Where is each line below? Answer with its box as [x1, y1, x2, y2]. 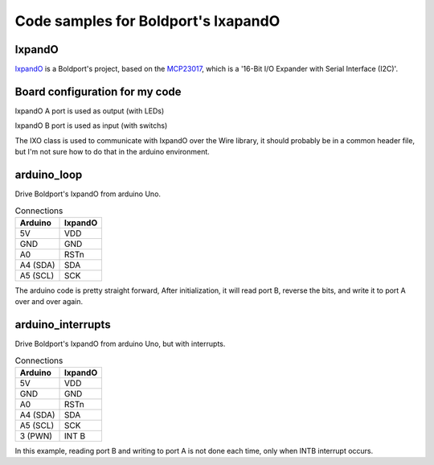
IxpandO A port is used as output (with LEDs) [14, 105, 165, 116]
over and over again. [14, 297, 84, 307]
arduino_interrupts [14, 318, 112, 331]
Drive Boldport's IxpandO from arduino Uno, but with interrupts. [14, 339, 226, 349]
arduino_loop [14, 167, 83, 181]
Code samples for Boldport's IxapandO [14, 12, 280, 30]
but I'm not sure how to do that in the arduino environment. [14, 147, 211, 157]
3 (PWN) [19, 430, 52, 442]
